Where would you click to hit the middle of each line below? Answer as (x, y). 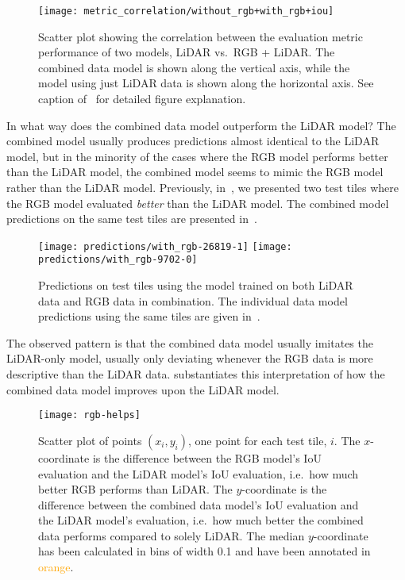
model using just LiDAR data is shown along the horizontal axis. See (206, 83)
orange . (56, 567)
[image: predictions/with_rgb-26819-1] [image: (165, 246)
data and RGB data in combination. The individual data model (193, 300)
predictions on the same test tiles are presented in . (132, 219)
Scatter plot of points (90, 440)
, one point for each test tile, (258, 440)
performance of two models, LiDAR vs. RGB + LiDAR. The (187, 52)
